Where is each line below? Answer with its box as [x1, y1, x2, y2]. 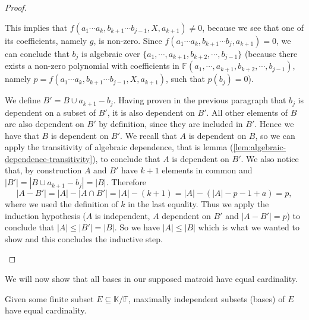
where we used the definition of [5, 198, 118, 210]
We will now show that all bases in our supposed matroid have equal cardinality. [5, 273, 298, 285]
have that [5, 129, 39, 141]
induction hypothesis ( [5, 209, 86, 221]
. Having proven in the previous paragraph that [113, 94, 286, 106]
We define [5, 94, 40, 106]
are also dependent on [5, 118, 84, 130]
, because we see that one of [202, 21, 304, 33]
